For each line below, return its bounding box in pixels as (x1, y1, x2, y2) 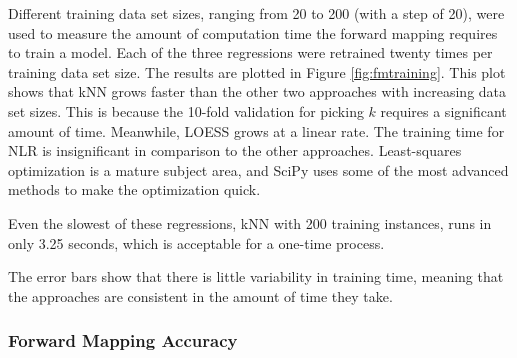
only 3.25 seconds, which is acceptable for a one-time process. (8, 232, 385, 253)
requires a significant (380, 100, 507, 121)
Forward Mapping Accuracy (8, 328, 238, 353)
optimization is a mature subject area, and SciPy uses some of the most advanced (8, 159, 509, 180)
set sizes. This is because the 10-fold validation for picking (8, 100, 364, 121)
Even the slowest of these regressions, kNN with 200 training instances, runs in (8, 212, 492, 233)
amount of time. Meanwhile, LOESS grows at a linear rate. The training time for (8, 120, 505, 141)
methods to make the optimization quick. (8, 179, 261, 200)
